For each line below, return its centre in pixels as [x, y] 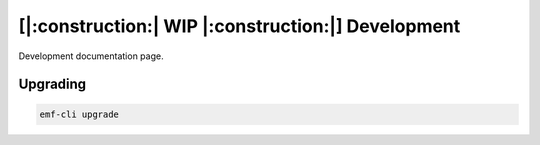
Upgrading [52, 84]
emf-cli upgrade [79, 114]
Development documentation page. [91, 56]
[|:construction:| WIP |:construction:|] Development [239, 26]
